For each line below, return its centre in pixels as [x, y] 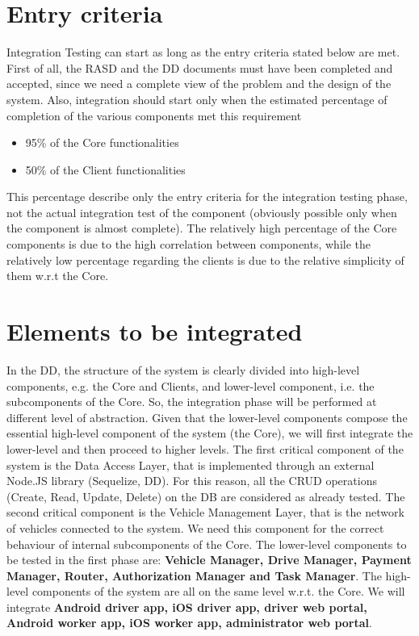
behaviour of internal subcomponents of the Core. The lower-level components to [207, 544]
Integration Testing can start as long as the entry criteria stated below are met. [203, 52]
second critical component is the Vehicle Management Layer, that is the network [205, 512]
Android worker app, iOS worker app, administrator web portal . [189, 623]
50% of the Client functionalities [105, 169]
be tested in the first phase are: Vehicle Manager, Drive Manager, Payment [209, 560]
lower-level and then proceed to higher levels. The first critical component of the [205, 448]
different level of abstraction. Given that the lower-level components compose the [207, 417]
